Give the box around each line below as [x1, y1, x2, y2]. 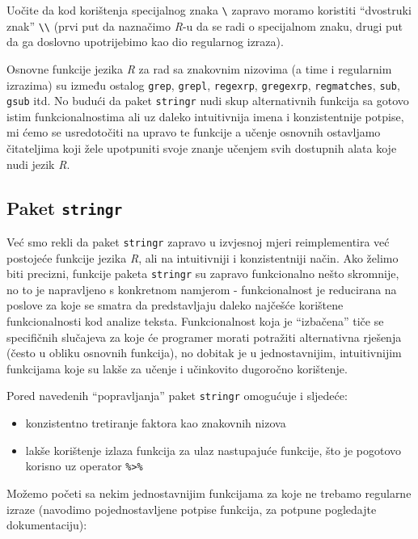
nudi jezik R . [6, 155, 70, 172]
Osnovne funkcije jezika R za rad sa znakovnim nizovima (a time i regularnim [6, 60, 392, 77]
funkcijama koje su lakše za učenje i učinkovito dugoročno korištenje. [6, 360, 348, 377]
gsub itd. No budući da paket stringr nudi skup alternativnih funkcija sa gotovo [6, 92, 409, 109]
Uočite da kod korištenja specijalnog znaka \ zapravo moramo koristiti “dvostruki [6, 2, 412, 18]
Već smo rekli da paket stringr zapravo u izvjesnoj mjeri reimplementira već [6, 233, 390, 250]
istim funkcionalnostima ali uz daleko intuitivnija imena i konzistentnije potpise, [6, 107, 404, 124]
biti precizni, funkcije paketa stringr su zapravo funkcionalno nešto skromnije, [6, 265, 399, 282]
